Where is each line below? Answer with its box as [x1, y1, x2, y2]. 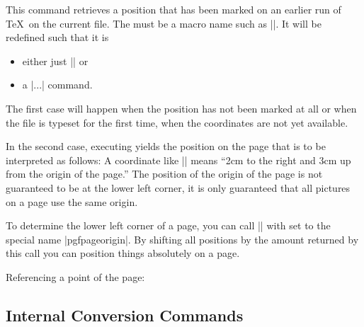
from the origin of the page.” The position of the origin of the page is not [6, 166, 323, 181]
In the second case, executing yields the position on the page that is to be [6, 139, 326, 154]
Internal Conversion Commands [6, 304, 244, 326]
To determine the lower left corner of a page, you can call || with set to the [6, 218, 331, 233]
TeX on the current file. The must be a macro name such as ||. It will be [6, 16, 322, 30]
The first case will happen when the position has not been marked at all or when [6, 101, 357, 115]
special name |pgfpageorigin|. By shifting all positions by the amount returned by [6, 231, 359, 246]
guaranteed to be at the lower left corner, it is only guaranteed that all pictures [6, 180, 351, 195]
